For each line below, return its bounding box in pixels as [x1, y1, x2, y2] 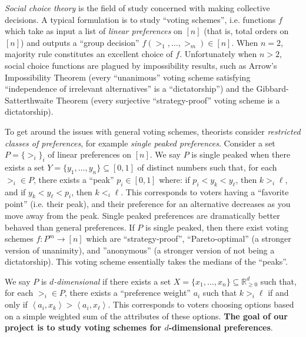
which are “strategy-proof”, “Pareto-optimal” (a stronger [86, 232, 291, 245]
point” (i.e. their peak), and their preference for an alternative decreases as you [5, 198, 291, 210]
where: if [159, 173, 190, 185]
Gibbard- [256, 82, 289, 95]
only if [5, 298, 28, 311]
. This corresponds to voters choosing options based [108, 298, 294, 311]
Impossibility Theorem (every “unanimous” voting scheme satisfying [5, 71, 251, 83]
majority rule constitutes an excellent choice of [5, 48, 173, 60]
